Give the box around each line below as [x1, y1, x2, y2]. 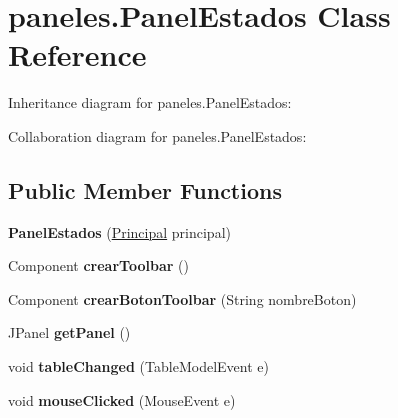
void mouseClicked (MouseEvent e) [8, 389, 236, 410]
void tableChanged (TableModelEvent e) [8, 356, 269, 377]
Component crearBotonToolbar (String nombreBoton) [8, 288, 357, 309]
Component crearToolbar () [8, 255, 189, 276]
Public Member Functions [8, 174, 282, 205]
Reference [8, 34, 147, 75]
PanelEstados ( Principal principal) [8, 221, 231, 242]
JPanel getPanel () [8, 322, 131, 343]
